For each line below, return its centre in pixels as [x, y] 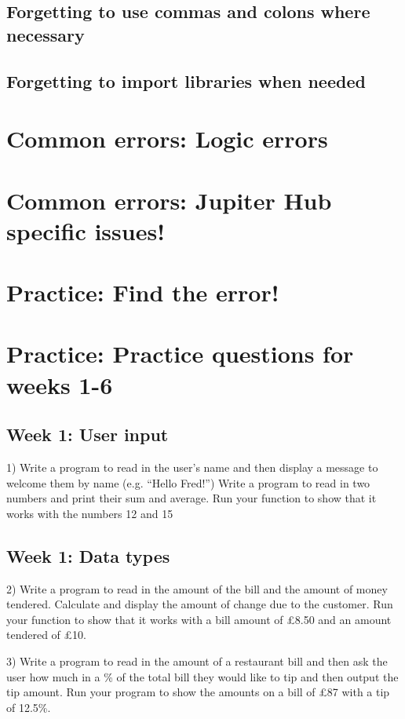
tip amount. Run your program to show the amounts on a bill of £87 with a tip [198, 692]
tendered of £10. [46, 635]
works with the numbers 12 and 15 [90, 513]
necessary [46, 34]
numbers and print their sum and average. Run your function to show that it [192, 498]
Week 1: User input [88, 434]
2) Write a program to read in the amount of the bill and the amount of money [197, 588]
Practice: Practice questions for [180, 354]
